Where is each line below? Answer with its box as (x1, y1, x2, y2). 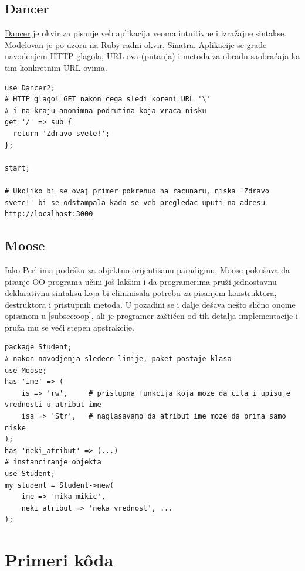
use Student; (5, 470, 55, 478)
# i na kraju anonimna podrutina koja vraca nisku (5, 106, 206, 115)
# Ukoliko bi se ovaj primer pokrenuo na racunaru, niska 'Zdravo (5, 186, 270, 195)
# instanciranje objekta (5, 458, 101, 467)
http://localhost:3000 (5, 210, 93, 219)
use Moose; (5, 366, 47, 375)
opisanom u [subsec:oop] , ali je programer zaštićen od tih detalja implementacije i (5, 310, 298, 322)
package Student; (5, 343, 72, 352)
